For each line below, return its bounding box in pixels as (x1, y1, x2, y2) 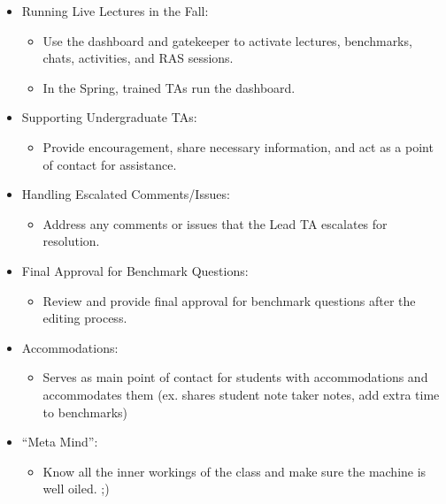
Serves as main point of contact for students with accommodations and (42, 368, 428, 386)
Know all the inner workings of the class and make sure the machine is (42, 462, 427, 480)
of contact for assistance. (42, 155, 177, 173)
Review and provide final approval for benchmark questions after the (42, 291, 416, 309)
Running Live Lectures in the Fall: (21, 2, 209, 19)
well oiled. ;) (42, 479, 110, 498)
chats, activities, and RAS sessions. (42, 49, 234, 67)
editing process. (42, 309, 127, 327)
